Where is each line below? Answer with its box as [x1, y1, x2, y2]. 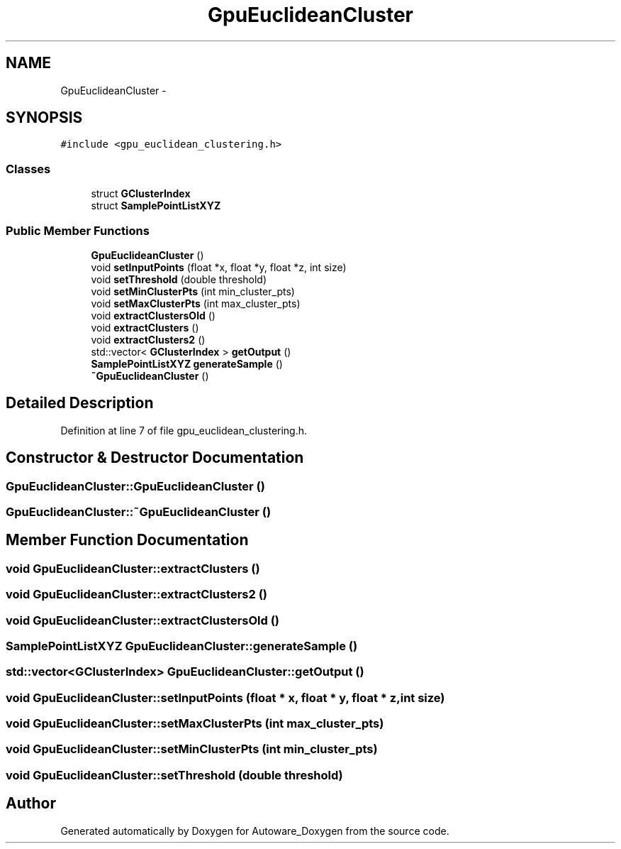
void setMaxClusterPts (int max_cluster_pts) [91, 297, 301, 310]
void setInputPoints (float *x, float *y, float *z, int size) [91, 261, 347, 273]
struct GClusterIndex [91, 187, 191, 200]
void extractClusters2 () [91, 333, 206, 346]
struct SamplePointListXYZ [91, 199, 221, 212]
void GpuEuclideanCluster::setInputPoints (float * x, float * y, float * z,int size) [6, 690, 445, 705]
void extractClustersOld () [91, 309, 216, 322]
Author [6, 794, 56, 813]
